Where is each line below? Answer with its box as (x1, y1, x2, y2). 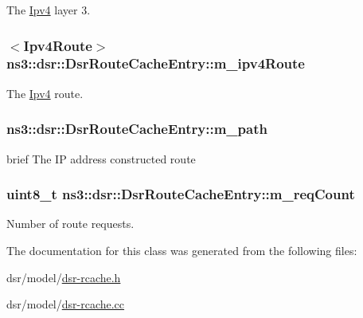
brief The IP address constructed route (6, 150, 196, 167)
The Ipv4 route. (6, 84, 84, 101)
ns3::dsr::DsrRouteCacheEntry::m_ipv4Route (6, 53, 305, 73)
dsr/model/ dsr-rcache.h (6, 269, 121, 285)
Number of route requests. (6, 215, 135, 232)
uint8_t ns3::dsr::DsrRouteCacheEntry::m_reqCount (6, 184, 355, 204)
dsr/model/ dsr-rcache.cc (6, 296, 125, 312)
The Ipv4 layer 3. (6, 2, 91, 18)
